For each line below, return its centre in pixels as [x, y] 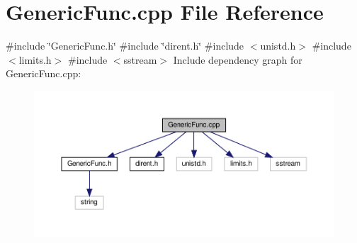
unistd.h [278, 46]
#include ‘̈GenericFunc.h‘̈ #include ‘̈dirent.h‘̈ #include [125, 46]
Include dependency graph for [238, 59]
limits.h [35, 59]
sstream [140, 59]
